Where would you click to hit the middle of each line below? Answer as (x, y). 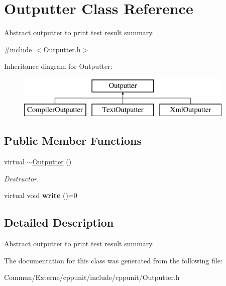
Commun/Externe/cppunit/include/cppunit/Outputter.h (92, 277)
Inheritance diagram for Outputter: (58, 66)
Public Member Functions (73, 140)
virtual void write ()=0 (41, 195)
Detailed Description (59, 222)
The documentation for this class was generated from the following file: (113, 260)
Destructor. (22, 178)
